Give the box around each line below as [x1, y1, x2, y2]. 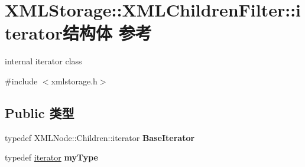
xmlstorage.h [51, 74, 98, 87]
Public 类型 [5, 103, 74, 122]
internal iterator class [5, 55, 82, 67]
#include [5, 74, 38, 87]
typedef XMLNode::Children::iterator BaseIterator [5, 131, 195, 143]
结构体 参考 [63, 21, 152, 45]
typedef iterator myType [5, 151, 98, 163]
